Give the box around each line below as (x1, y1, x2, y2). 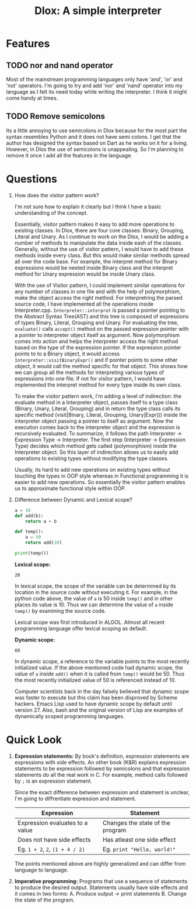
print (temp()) (14, 550, 49, 556)
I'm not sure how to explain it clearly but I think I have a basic (14, 203, 162, 210)
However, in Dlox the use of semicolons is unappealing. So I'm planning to (6, 145, 184, 153)
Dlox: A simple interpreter (34, 4, 162, 18)
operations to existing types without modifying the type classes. (14, 455, 169, 462)
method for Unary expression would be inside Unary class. (14, 270, 156, 277)
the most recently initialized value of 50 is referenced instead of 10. (14, 676, 176, 683)
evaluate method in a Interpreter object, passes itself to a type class (14, 399, 178, 406)
